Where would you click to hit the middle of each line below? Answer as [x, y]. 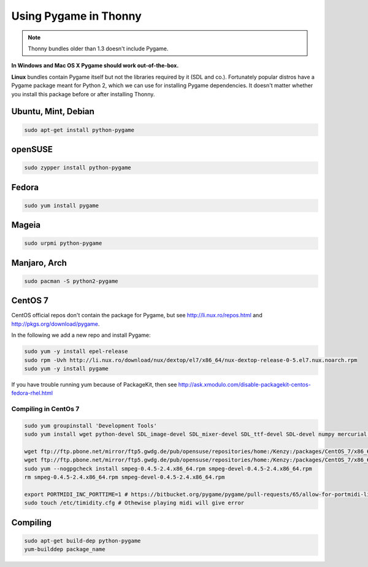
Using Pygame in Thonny [77, 16]
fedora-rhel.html [32, 393]
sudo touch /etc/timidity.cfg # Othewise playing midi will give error [134, 503]
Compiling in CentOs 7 [45, 409]
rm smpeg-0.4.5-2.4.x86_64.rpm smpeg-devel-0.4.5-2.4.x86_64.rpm [125, 477]
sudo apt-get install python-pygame [79, 130]
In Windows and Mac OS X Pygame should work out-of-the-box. [95, 66]
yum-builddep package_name [65, 550]
